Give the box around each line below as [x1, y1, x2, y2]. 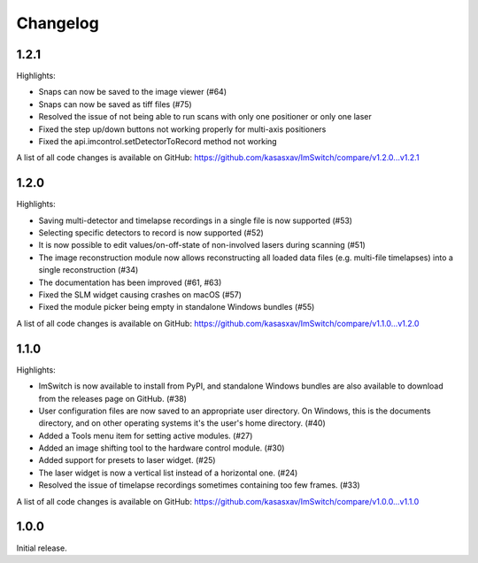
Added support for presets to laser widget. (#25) [38, 455, 216, 466]
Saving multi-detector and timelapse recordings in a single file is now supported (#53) [38, 215, 353, 226]
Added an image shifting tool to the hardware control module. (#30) [38, 443, 285, 453]
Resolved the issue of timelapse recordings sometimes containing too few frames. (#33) [38, 480, 360, 490]
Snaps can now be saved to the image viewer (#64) [38, 87, 227, 97]
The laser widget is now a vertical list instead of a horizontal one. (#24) [38, 467, 298, 478]
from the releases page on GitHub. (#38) [38, 393, 188, 404]
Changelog [16, 13, 99, 33]
